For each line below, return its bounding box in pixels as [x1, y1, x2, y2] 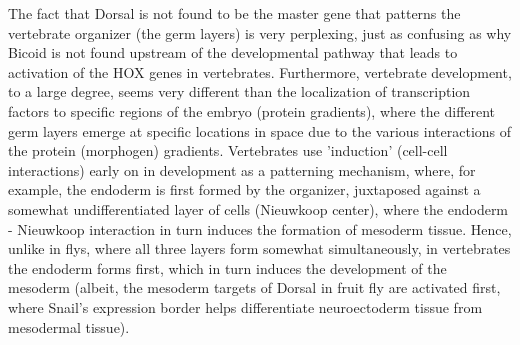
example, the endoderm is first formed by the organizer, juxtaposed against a [8, 179, 481, 200]
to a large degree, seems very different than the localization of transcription [8, 81, 471, 102]
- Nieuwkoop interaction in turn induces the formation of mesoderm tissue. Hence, [8, 218, 512, 239]
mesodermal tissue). [8, 316, 130, 337]
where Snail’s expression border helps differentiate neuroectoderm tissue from [8, 296, 483, 317]
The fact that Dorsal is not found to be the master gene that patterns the [8, 3, 461, 23]
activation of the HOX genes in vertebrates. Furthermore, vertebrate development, [8, 61, 512, 82]
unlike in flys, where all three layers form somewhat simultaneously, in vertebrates [8, 238, 511, 259]
